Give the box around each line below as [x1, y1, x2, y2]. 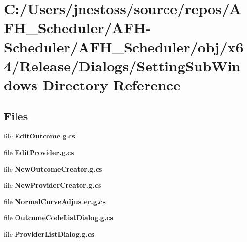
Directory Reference [42, 74, 181, 94]
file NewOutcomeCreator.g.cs [4, 163, 102, 173]
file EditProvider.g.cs [4, 147, 74, 157]
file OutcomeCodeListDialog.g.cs [4, 212, 113, 223]
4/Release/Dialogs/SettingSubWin [4, 55, 241, 75]
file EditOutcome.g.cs [4, 131, 75, 141]
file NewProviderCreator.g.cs [4, 180, 101, 190]
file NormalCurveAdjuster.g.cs [4, 196, 106, 206]
